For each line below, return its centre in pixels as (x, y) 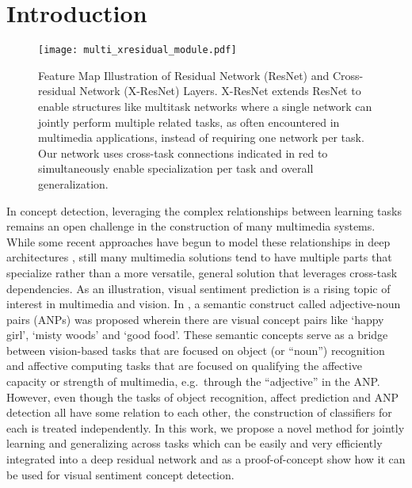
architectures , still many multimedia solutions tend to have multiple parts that (199, 257)
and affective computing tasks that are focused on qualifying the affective (185, 366)
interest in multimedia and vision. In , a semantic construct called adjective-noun (204, 304)
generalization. (73, 183)
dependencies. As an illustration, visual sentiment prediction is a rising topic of (198, 288)
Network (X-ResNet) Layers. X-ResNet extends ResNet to (220, 91)
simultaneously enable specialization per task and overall (176, 168)
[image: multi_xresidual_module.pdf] (137, 50)
